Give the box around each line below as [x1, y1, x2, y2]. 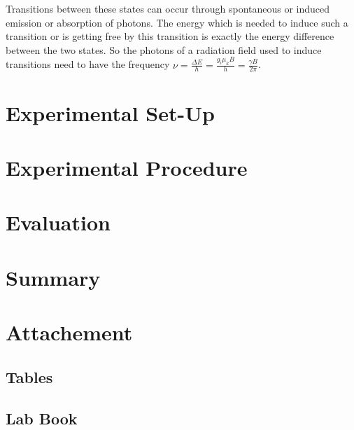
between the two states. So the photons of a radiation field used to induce [6, 42, 322, 57]
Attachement [6, 318, 133, 347]
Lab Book [6, 407, 78, 429]
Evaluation [6, 208, 111, 237]
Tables [6, 366, 53, 387]
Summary [6, 263, 101, 291]
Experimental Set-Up [6, 98, 215, 127]
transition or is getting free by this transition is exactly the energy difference [6, 29, 334, 43]
